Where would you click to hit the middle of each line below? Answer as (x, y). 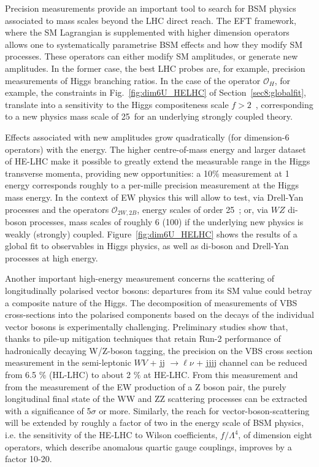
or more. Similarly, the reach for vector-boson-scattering (204, 410)
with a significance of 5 (48, 410)
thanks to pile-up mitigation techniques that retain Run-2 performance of (143, 338)
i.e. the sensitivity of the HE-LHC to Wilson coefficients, (111, 435)
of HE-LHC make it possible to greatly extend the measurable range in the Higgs (158, 161)
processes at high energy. (52, 257)
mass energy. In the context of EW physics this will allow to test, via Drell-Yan (154, 197)
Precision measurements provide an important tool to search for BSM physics (151, 8)
